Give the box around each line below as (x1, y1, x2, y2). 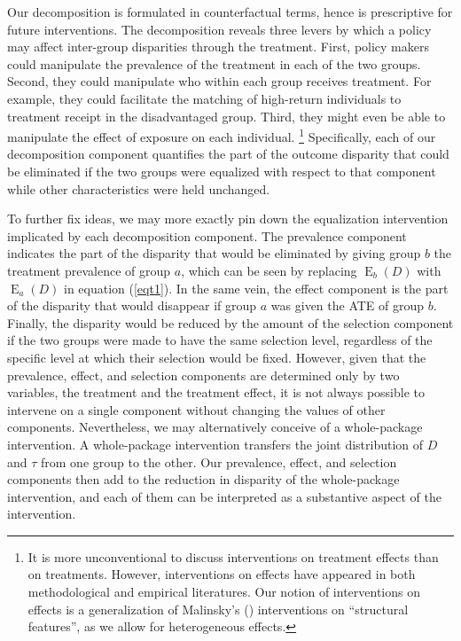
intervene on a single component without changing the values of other (7, 400, 386, 418)
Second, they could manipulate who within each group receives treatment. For (7, 72, 432, 90)
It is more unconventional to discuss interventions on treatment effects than (27, 547, 439, 566)
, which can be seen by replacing (181, 261, 357, 279)
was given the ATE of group (270, 296, 425, 315)
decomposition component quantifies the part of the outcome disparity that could (7, 145, 449, 163)
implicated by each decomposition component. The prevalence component (7, 226, 407, 245)
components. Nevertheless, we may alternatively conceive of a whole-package (7, 418, 423, 436)
